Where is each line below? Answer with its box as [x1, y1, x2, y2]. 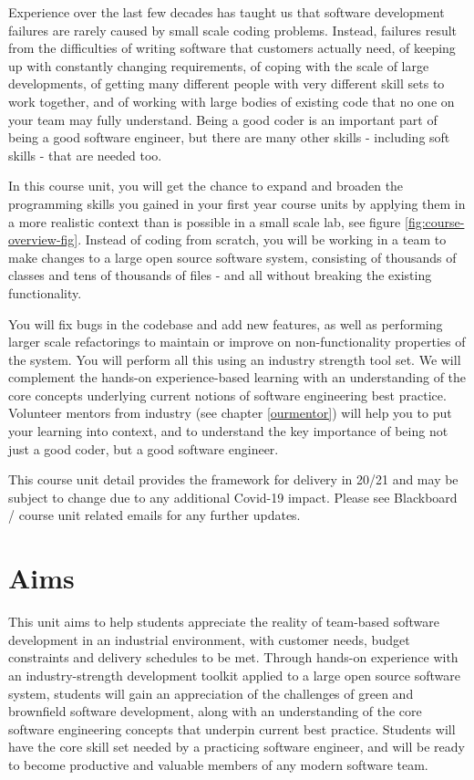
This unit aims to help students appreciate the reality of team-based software [8, 612, 440, 631]
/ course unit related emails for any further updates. [8, 505, 301, 525]
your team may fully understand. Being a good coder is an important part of [8, 109, 438, 129]
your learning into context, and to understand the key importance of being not [8, 421, 448, 441]
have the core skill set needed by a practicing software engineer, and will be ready [8, 737, 465, 756]
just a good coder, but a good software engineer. [8, 439, 279, 458]
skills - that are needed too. [8, 145, 162, 164]
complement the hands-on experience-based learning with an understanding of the [8, 368, 467, 387]
